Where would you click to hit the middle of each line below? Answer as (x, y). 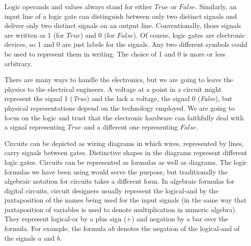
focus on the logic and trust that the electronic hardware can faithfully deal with (124, 117)
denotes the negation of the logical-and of (178, 228)
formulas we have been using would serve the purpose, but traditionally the (116, 171)
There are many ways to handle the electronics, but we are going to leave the (119, 80)
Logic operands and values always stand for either (78, 6)
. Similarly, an (216, 6)
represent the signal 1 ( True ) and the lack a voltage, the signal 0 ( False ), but (118, 98)
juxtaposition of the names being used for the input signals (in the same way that (126, 200)
